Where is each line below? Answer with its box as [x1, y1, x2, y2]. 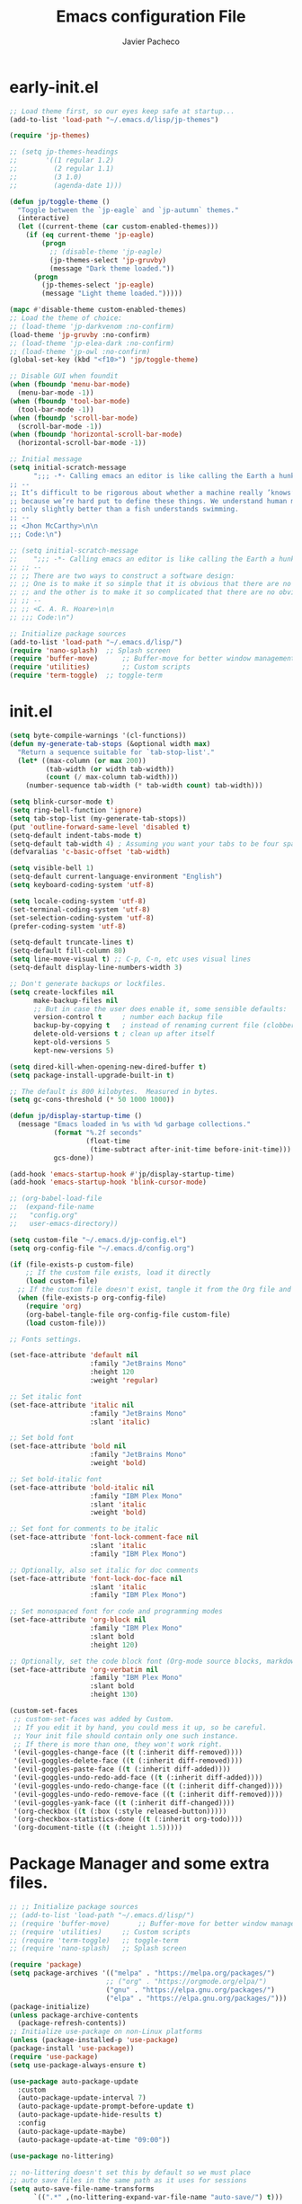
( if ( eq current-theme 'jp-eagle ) [25, 231, 155, 240]
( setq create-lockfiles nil [9, 987, 115, 997]
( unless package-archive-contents [9, 2011, 139, 2020]
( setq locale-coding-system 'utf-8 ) [9, 896, 147, 905]
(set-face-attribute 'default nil [9, 1351, 139, 1360]
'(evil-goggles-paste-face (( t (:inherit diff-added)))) [13, 1764, 231, 1774]
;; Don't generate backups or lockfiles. [9, 979, 167, 988]
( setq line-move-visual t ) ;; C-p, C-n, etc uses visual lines [9, 955, 252, 964]
